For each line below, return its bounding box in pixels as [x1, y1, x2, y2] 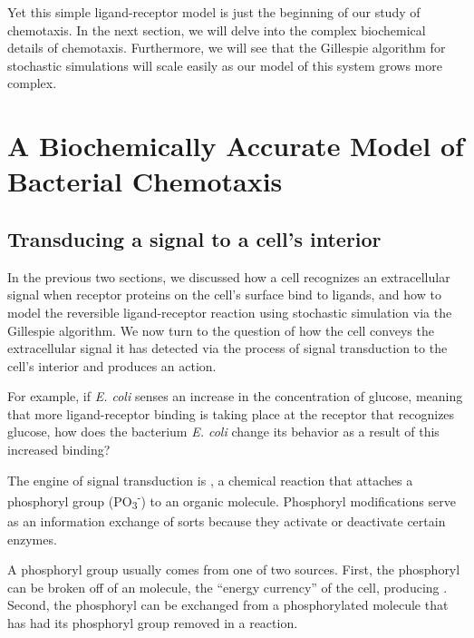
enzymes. [7, 529, 57, 548]
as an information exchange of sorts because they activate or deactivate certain [7, 512, 446, 531]
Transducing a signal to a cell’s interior [7, 224, 382, 252]
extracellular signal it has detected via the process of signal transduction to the [7, 339, 448, 358]
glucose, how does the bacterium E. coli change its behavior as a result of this [7, 422, 440, 441]
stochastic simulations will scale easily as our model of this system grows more [7, 55, 442, 74]
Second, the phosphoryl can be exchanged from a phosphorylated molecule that [7, 595, 449, 614]
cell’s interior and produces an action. [7, 356, 217, 375]
